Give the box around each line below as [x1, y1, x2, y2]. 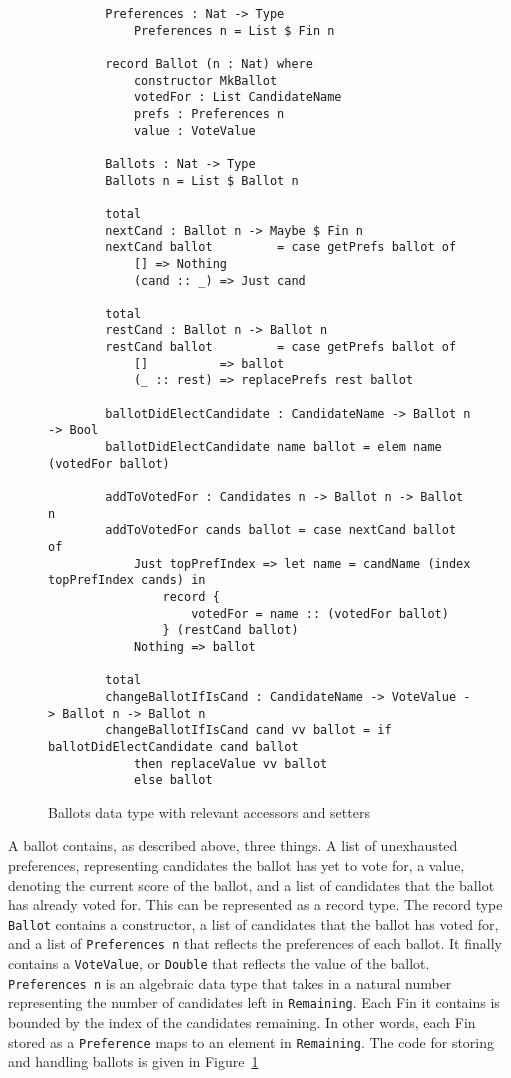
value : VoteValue [133, 123, 256, 138]
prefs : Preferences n [133, 106, 285, 121]
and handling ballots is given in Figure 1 [8, 1051, 259, 1072]
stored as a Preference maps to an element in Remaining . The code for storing [8, 1031, 495, 1052]
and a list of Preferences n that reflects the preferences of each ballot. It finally [8, 933, 502, 954]
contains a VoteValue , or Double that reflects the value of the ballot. [8, 953, 430, 974]
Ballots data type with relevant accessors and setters [48, 801, 370, 822]
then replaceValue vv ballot [133, 756, 328, 771]
